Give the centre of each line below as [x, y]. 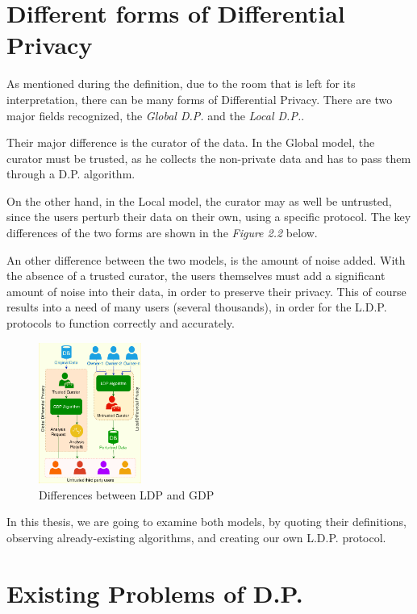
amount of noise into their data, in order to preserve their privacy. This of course [206, 291]
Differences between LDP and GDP [127, 494]
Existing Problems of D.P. [155, 593]
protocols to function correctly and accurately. [121, 323]
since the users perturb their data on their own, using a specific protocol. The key [209, 217]
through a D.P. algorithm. [71, 174]
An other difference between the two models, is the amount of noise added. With [206, 259]
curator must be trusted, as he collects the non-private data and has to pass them [209, 158]
